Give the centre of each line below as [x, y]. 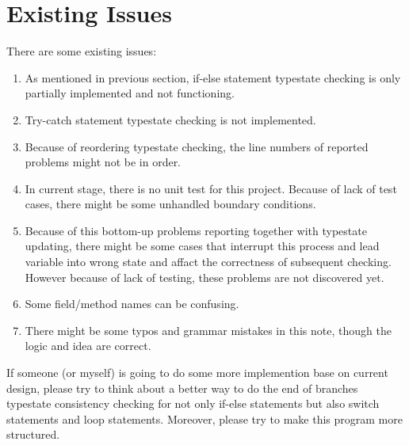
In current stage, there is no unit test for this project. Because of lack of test [211, 188]
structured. [33, 434]
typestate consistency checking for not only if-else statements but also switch [193, 403]
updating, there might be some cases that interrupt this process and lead [202, 246]
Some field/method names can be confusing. [132, 304]
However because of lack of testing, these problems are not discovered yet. [204, 277]
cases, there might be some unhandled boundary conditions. [170, 204]
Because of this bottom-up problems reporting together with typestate [196, 230]
